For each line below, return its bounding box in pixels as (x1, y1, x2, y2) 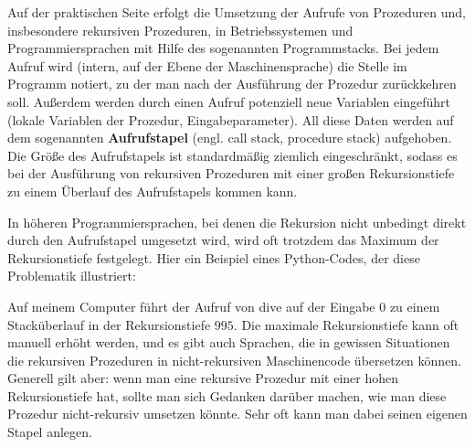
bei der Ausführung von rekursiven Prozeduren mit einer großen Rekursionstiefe (7, 164, 455, 183)
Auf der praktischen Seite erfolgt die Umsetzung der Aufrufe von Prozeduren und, (7, 3, 466, 21)
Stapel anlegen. (7, 422, 92, 442)
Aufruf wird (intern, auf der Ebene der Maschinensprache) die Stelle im (7, 56, 407, 75)
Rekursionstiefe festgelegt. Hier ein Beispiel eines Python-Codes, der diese (7, 248, 420, 267)
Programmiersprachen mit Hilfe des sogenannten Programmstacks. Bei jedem (7, 38, 439, 58)
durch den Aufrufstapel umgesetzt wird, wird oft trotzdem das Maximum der (7, 230, 439, 250)
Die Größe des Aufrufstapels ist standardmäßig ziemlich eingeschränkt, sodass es (7, 145, 458, 165)
